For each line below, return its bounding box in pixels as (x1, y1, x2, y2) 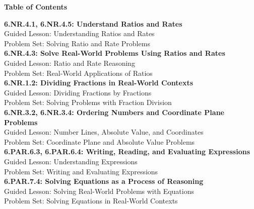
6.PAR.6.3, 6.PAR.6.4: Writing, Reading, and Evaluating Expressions (4, 146, 250, 157)
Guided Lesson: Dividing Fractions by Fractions (4, 87, 152, 97)
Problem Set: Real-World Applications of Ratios (4, 67, 153, 78)
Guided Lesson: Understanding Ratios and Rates (4, 28, 155, 39)
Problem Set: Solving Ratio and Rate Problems (4, 38, 150, 48)
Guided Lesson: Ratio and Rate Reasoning (4, 57, 136, 68)
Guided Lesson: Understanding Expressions (4, 156, 138, 166)
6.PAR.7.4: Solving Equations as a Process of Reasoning (4, 176, 204, 186)
